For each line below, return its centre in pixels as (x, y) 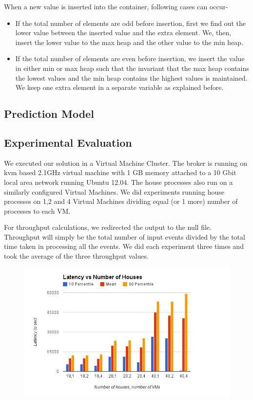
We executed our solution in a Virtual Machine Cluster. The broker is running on (126, 163)
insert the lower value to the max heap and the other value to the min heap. (129, 42)
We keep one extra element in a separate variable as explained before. (119, 87)
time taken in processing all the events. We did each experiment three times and (124, 246)
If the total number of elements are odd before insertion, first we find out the (130, 23)
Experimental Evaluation (68, 142)
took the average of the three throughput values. (76, 256)
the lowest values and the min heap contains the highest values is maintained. (131, 78)
